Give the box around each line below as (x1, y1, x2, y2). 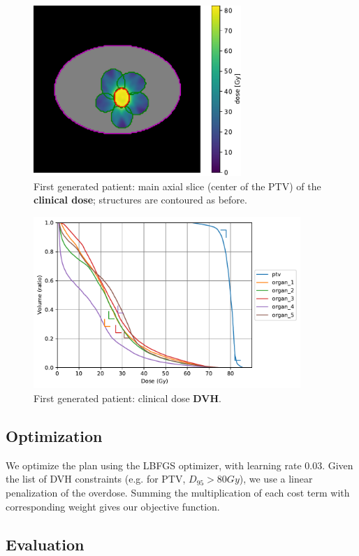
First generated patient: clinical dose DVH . (34, 391, 221, 406)
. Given (322, 457, 353, 472)
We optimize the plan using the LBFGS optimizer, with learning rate (6, 457, 302, 472)
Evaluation (6, 533, 85, 555)
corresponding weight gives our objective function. (6, 499, 220, 513)
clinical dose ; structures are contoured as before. (34, 192, 247, 207)
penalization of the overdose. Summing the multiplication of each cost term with (6, 485, 350, 499)
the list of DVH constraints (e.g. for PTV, (6, 471, 186, 486)
